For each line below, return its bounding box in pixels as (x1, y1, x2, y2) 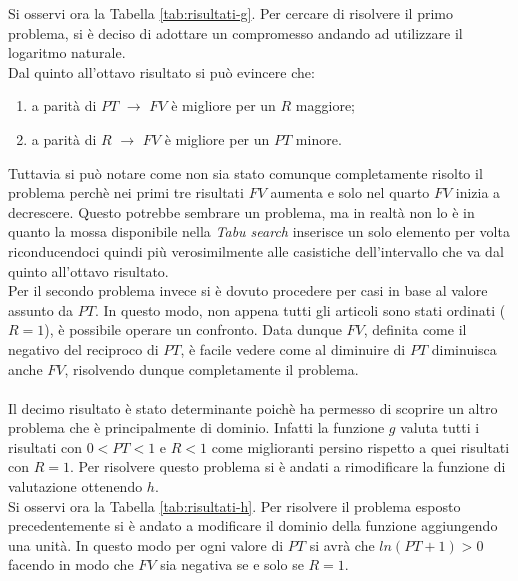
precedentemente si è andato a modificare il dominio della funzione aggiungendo (8, 515, 498, 536)
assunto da (8, 299, 74, 320)
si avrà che (309, 534, 375, 555)
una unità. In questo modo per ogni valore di (8, 534, 284, 555)
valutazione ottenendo (8, 476, 143, 497)
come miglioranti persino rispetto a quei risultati (211, 436, 510, 457)
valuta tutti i (400, 417, 480, 438)
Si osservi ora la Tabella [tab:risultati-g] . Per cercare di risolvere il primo (8, 3, 453, 23)
